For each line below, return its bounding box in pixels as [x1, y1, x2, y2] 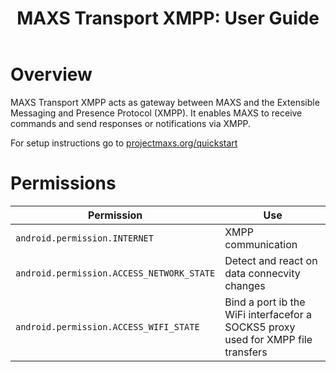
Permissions [10, 172, 117, 195]
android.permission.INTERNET [15, 232, 154, 244]
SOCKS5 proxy [224, 320, 296, 334]
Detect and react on [224, 253, 318, 267]
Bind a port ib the [224, 295, 306, 309]
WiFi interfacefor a [224, 307, 312, 321]
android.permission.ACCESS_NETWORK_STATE [15, 267, 216, 279]
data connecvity [224, 266, 301, 280]
